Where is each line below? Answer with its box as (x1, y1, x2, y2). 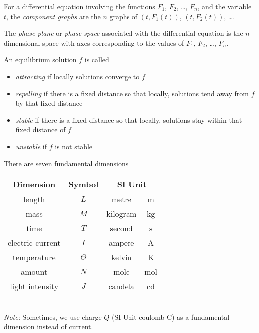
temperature (12, 251, 56, 263)
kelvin (111, 251, 132, 263)
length (23, 193, 45, 205)
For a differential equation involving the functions (4, 1, 155, 11)
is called (84, 54, 109, 65)
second (110, 222, 133, 234)
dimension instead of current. (4, 321, 93, 332)
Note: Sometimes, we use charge (4, 311, 102, 322)
